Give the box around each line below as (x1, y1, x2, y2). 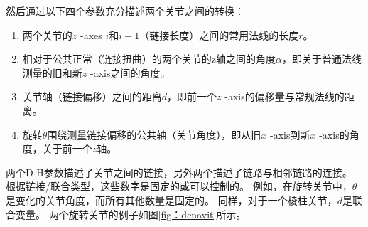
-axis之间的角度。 (90, 65, 171, 80)
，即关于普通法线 (281, 51, 362, 66)
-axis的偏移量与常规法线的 (224, 89, 345, 104)
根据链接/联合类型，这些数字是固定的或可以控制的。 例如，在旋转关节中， (6, 179, 352, 194)
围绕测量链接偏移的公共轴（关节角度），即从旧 (47, 127, 261, 142)
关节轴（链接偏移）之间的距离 (22, 89, 162, 104)
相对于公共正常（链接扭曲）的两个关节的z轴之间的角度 (22, 51, 276, 66)
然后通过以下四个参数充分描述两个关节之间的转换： (6, 4, 244, 18)
